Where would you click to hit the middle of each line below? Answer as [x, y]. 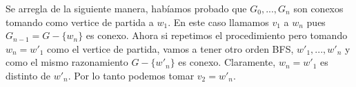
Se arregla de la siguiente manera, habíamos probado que [126, 8]
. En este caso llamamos [218, 22]
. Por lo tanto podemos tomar [131, 75]
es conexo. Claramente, [227, 62]
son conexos [318, 8]
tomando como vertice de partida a [80, 22]
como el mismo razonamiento [67, 62]
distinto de [28, 75]
